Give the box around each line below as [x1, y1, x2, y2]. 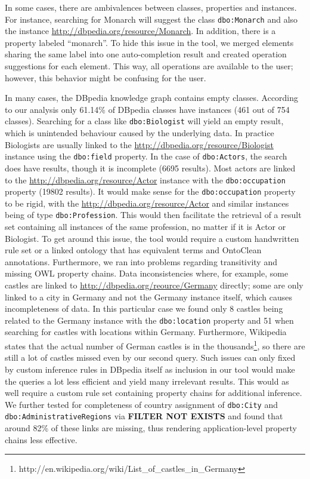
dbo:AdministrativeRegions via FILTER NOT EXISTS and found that [5, 410, 283, 422]
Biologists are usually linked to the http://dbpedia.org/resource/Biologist [5, 138, 274, 151]
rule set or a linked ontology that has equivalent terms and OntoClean [5, 244, 262, 256]
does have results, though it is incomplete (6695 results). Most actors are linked [5, 161, 296, 174]
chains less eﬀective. [5, 433, 77, 446]
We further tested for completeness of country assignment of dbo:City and [5, 398, 278, 410]
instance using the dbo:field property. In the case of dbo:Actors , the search [5, 150, 287, 162]
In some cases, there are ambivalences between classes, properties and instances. [5, 1, 297, 13]
